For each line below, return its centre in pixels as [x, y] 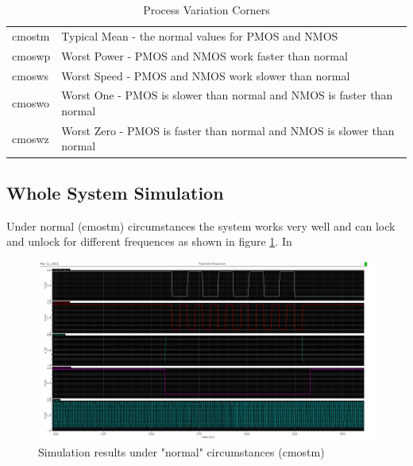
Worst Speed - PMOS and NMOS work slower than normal [206, 75]
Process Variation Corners [206, 10]
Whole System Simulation [115, 192]
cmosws [31, 75]
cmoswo [31, 103]
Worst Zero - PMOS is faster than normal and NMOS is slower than [228, 130]
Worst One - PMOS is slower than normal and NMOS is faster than [227, 95]
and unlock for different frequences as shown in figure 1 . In [149, 241]
